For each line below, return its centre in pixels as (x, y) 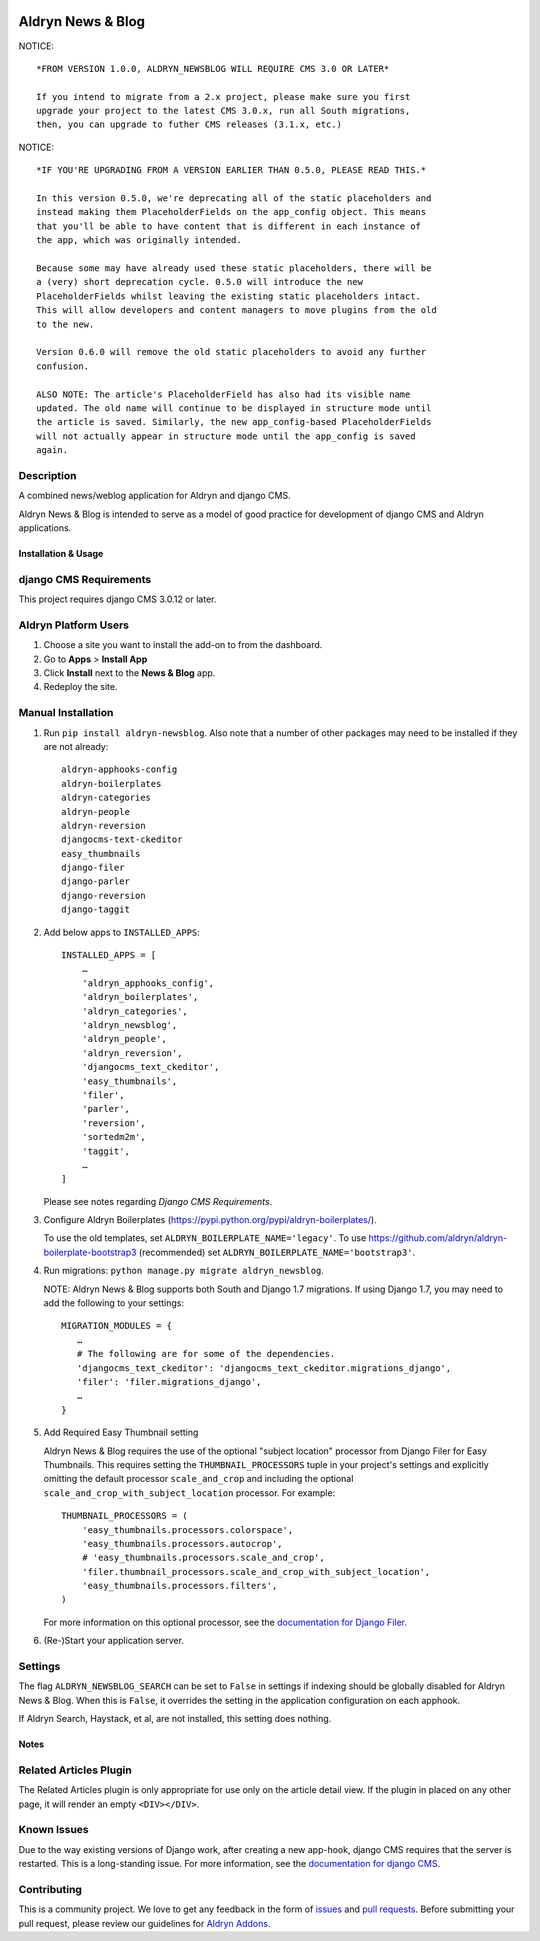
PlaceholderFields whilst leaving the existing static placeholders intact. (229, 296)
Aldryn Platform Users (74, 625)
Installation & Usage (61, 553)
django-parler (95, 881)
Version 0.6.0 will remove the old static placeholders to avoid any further (231, 352)
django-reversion (103, 895)
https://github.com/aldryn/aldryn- (438, 1238)
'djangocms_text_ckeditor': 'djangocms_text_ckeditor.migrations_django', (264, 1368)
